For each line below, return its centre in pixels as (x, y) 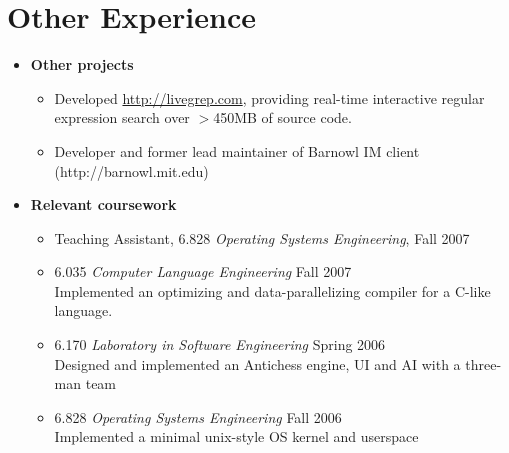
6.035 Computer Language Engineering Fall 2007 (203, 271)
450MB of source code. (282, 117)
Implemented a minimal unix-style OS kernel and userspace (236, 436)
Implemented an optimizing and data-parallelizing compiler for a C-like (272, 290)
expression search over (122, 117)
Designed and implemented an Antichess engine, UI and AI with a (257, 363)
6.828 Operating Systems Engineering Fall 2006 (198, 416)
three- (483, 363)
